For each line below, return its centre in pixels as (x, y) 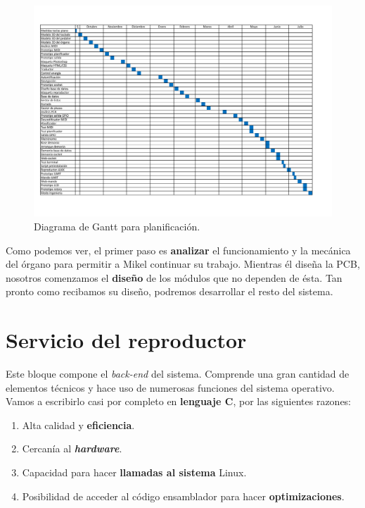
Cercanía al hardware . (72, 448)
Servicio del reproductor (126, 340)
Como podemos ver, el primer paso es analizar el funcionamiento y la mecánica (178, 250)
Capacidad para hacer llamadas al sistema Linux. (134, 472)
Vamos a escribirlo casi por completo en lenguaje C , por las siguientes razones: (178, 401)
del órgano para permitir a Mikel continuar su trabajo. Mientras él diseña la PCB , (183, 264)
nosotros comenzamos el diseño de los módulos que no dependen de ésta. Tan (174, 277)
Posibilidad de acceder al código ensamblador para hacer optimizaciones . (183, 496)
